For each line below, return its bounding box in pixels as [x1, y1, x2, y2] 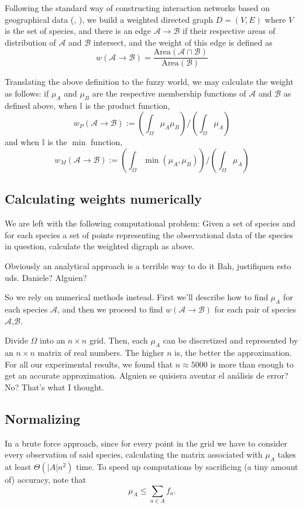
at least [5, 460, 32, 472]
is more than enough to [210, 358, 294, 370]
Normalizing [5, 409, 81, 427]
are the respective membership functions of [92, 87, 246, 99]
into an [40, 334, 66, 346]
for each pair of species [214, 303, 297, 315]
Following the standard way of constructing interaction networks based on [5, 2, 270, 13]
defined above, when [5, 99, 77, 111]
